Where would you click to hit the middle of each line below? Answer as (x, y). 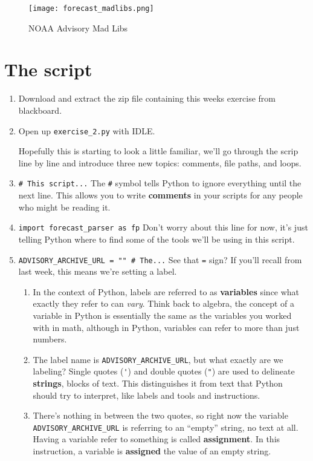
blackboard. (40, 110)
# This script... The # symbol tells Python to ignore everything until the (160, 183)
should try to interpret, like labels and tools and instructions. (147, 395)
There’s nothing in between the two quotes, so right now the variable (160, 415)
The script (48, 69)
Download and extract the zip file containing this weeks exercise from (147, 98)
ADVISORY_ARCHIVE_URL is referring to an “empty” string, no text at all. (166, 427)
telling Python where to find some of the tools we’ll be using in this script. (156, 239)
